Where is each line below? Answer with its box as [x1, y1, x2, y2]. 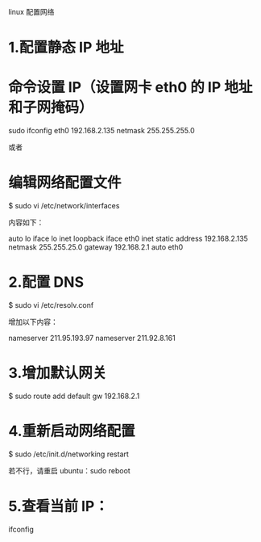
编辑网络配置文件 [8, 174, 122, 192]
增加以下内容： [8, 317, 58, 326]
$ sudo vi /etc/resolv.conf [8, 300, 94, 309]
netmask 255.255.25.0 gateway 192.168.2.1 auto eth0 [8, 242, 184, 252]
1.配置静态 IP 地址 [8, 39, 124, 57]
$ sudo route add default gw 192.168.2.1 [8, 391, 140, 401]
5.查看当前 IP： [8, 498, 109, 515]
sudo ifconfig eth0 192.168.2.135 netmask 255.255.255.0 [8, 126, 195, 136]
